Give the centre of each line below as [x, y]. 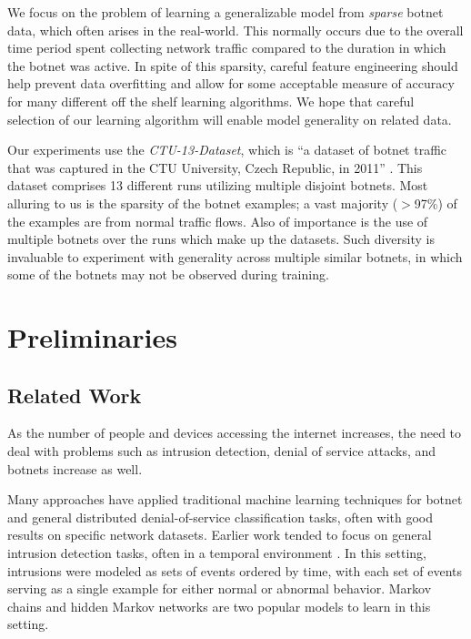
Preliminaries [92, 337]
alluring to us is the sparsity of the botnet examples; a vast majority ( [203, 203]
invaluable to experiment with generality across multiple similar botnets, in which [235, 256]
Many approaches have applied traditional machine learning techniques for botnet [235, 499]
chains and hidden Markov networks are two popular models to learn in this [219, 606]
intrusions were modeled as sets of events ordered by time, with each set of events [235, 570]
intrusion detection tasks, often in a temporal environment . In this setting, [217, 553]
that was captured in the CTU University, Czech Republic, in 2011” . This [215, 167]
